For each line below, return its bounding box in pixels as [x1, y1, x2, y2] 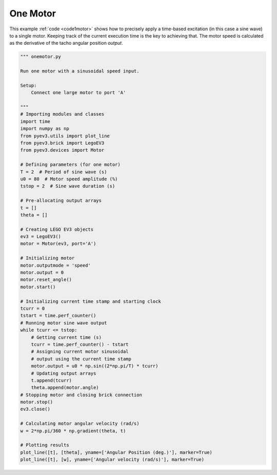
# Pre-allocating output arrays [20, 198, 102, 204]
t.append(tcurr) [31, 377, 72, 383]
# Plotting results [20, 442, 69, 448]
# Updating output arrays [31, 370, 96, 376]
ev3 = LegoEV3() [20, 234, 62, 240]
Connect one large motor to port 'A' [31, 90, 126, 96]
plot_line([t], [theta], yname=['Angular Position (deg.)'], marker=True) [20, 449, 213, 455]
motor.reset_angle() [20, 277, 72, 283]
